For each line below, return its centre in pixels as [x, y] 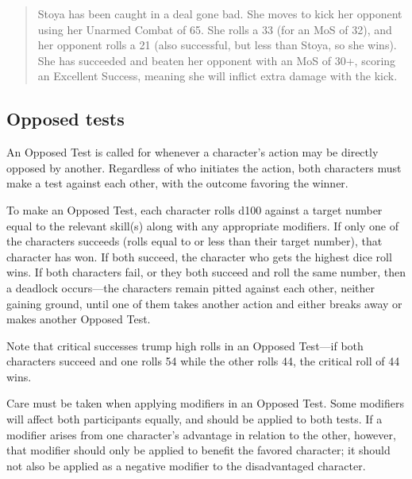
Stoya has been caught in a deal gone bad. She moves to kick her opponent [220, 14]
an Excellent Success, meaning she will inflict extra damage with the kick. [218, 76]
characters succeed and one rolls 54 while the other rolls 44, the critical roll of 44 [203, 361]
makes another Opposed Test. [79, 319]
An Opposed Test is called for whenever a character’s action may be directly [193, 152]
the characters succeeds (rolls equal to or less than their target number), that [194, 241]
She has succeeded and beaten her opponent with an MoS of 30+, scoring [217, 60]
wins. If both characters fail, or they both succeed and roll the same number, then [206, 272]
